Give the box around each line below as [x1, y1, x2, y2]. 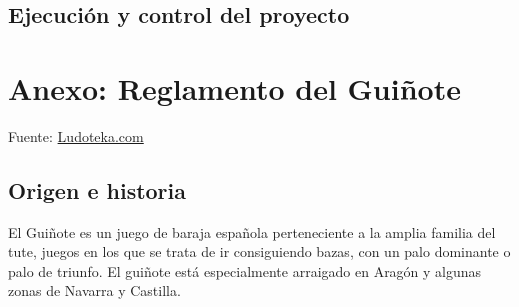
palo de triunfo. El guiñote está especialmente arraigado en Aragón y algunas [8, 260, 482, 281]
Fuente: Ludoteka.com [8, 125, 144, 146]
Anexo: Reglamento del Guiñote [8, 67, 461, 108]
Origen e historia [8, 174, 187, 205]
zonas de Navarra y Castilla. [8, 280, 181, 301]
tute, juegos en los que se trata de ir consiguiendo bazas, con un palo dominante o [8, 241, 511, 262]
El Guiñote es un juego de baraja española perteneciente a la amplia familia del [8, 221, 496, 242]
